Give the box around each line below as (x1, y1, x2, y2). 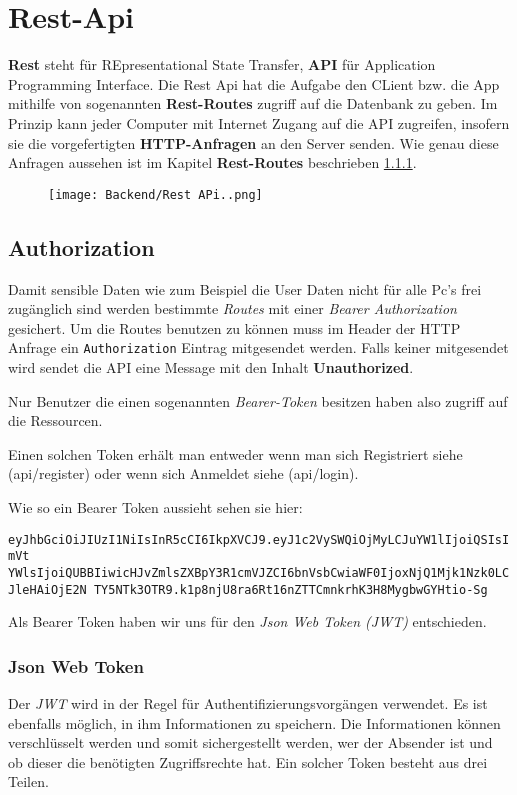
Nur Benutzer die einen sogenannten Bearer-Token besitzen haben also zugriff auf (8, 390, 508, 411)
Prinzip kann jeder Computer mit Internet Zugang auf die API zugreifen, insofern (8, 112, 510, 133)
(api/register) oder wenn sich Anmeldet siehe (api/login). (8, 463, 359, 484)
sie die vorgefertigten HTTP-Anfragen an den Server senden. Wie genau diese (8, 132, 499, 153)
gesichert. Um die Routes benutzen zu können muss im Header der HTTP (8, 317, 461, 338)
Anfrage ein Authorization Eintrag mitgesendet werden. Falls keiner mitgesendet (8, 337, 509, 358)
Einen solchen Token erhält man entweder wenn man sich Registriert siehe (8, 443, 463, 464)
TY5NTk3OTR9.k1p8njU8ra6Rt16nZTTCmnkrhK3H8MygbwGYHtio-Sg (93, 582, 488, 597)
